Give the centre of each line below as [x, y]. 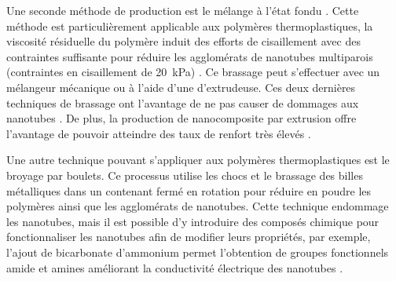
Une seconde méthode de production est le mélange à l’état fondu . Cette [183, 10]
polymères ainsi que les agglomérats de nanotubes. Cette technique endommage [198, 206]
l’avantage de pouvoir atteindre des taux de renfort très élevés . [159, 133]
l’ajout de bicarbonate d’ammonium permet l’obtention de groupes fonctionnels [198, 252]
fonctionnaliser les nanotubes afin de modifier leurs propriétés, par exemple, [189, 237]
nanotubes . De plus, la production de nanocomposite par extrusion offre [181, 118]
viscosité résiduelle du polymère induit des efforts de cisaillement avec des [183, 41]
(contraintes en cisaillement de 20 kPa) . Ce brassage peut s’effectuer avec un [193, 72]
